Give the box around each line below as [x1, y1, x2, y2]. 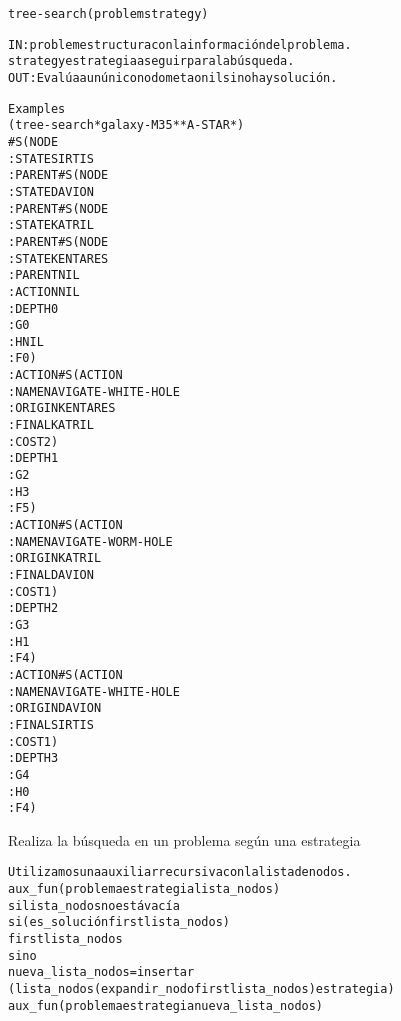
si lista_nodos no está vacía [8, 898, 180, 913]
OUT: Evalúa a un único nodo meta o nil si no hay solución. [8, 70, 338, 85]
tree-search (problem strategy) [8, 7, 209, 21]
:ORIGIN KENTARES [8, 401, 116, 416]
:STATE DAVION [8, 184, 94, 199]
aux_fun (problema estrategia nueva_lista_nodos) [8, 998, 324, 1013]
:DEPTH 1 [8, 451, 59, 466]
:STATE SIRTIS [8, 151, 94, 166]
